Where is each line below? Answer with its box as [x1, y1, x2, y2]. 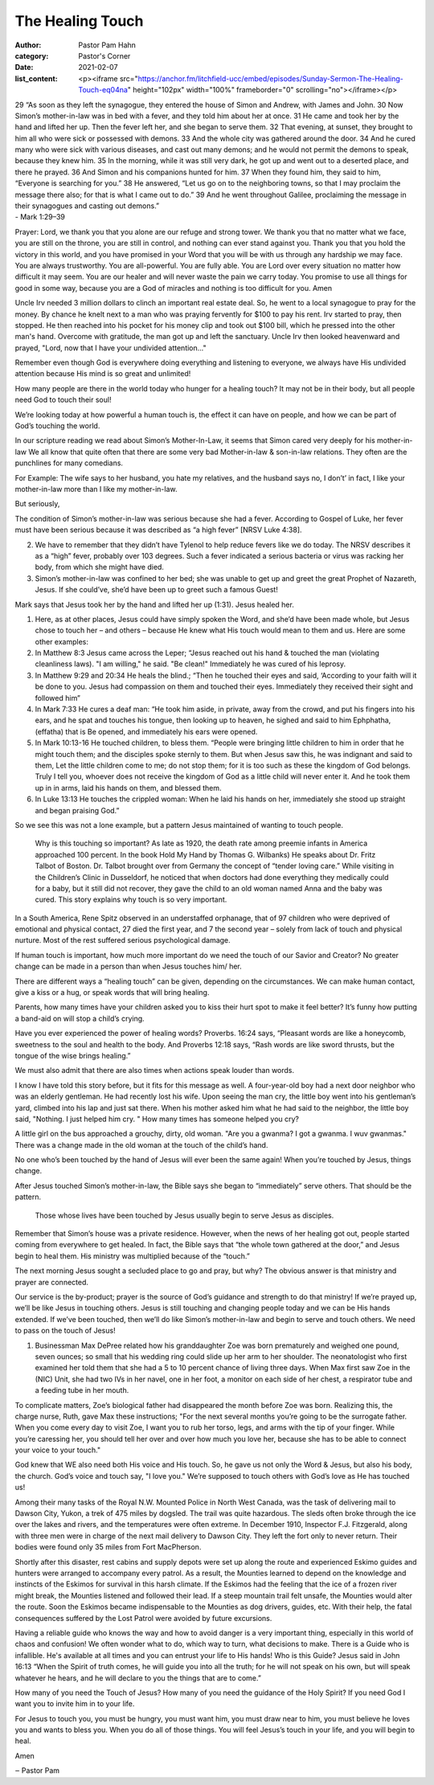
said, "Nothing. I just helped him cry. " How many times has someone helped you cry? [14, 1114, 300, 1124]
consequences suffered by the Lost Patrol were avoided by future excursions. [14, 1613, 272, 1623]
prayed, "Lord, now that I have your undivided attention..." [14, 342, 207, 353]
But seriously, [14, 499, 60, 509]
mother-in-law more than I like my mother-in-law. [14, 485, 178, 493]
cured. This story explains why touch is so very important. [35, 895, 227, 904]
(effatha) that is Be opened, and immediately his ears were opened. [35, 727, 258, 736]
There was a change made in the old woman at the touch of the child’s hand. [14, 1140, 268, 1149]
